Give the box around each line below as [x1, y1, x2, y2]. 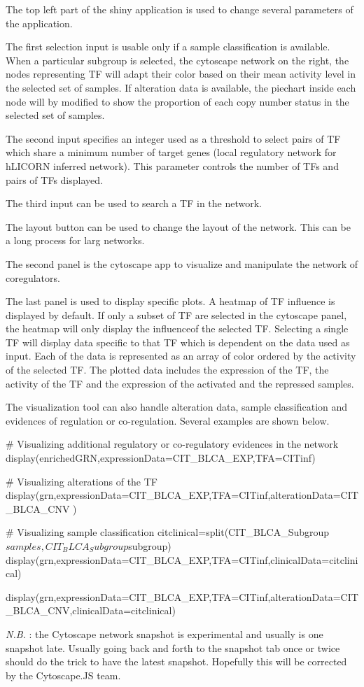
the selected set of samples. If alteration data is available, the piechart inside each [6, 80, 356, 94]
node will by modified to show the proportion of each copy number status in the [6, 94, 349, 108]
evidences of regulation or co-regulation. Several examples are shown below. [6, 413, 330, 427]
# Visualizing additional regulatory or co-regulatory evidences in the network [6, 437, 339, 451]
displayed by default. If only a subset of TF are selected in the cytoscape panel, [6, 307, 347, 322]
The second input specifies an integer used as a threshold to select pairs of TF [6, 131, 341, 146]
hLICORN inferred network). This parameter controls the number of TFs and [6, 158, 339, 173]
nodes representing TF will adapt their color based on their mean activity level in [6, 66, 356, 81]
